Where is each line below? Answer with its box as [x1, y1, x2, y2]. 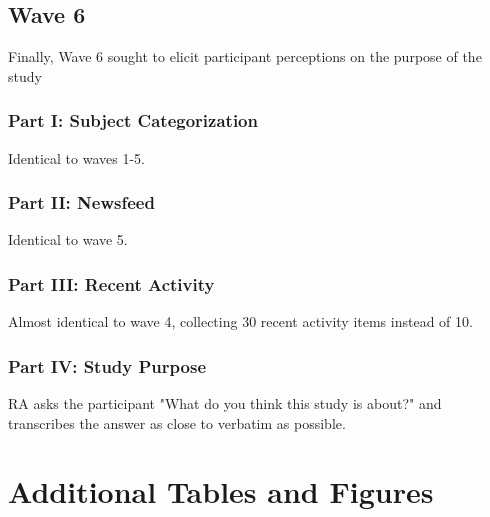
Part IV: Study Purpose [8, 353, 207, 378]
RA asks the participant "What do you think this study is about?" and [8, 393, 442, 414]
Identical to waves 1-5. [8, 147, 145, 168]
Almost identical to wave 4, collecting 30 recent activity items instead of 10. [8, 311, 473, 332]
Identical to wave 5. [8, 229, 128, 250]
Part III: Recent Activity [8, 271, 215, 296]
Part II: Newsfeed [8, 190, 155, 215]
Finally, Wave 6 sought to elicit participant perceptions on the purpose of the [8, 46, 482, 67]
